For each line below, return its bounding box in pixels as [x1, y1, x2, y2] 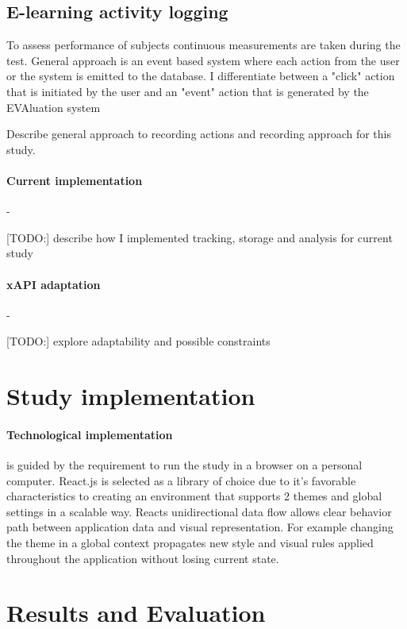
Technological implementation [6, 426, 173, 442]
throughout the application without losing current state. [6, 550, 279, 566]
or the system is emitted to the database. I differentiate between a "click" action [6, 68, 395, 84]
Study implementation [6, 380, 255, 412]
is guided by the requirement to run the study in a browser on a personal [6, 457, 363, 473]
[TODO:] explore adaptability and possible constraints [6, 333, 271, 349]
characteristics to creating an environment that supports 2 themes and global [6, 488, 382, 504]
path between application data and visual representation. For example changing [6, 519, 394, 535]
